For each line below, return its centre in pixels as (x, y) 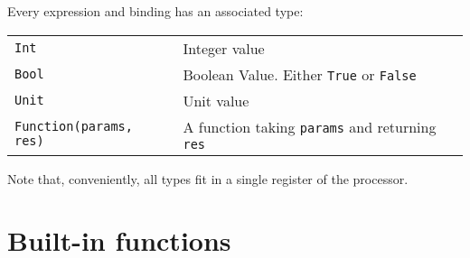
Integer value (224, 48)
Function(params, (74, 127)
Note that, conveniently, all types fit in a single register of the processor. (208, 178)
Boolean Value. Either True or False (300, 74)
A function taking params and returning (310, 126)
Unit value (216, 100)
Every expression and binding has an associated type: (155, 11)
